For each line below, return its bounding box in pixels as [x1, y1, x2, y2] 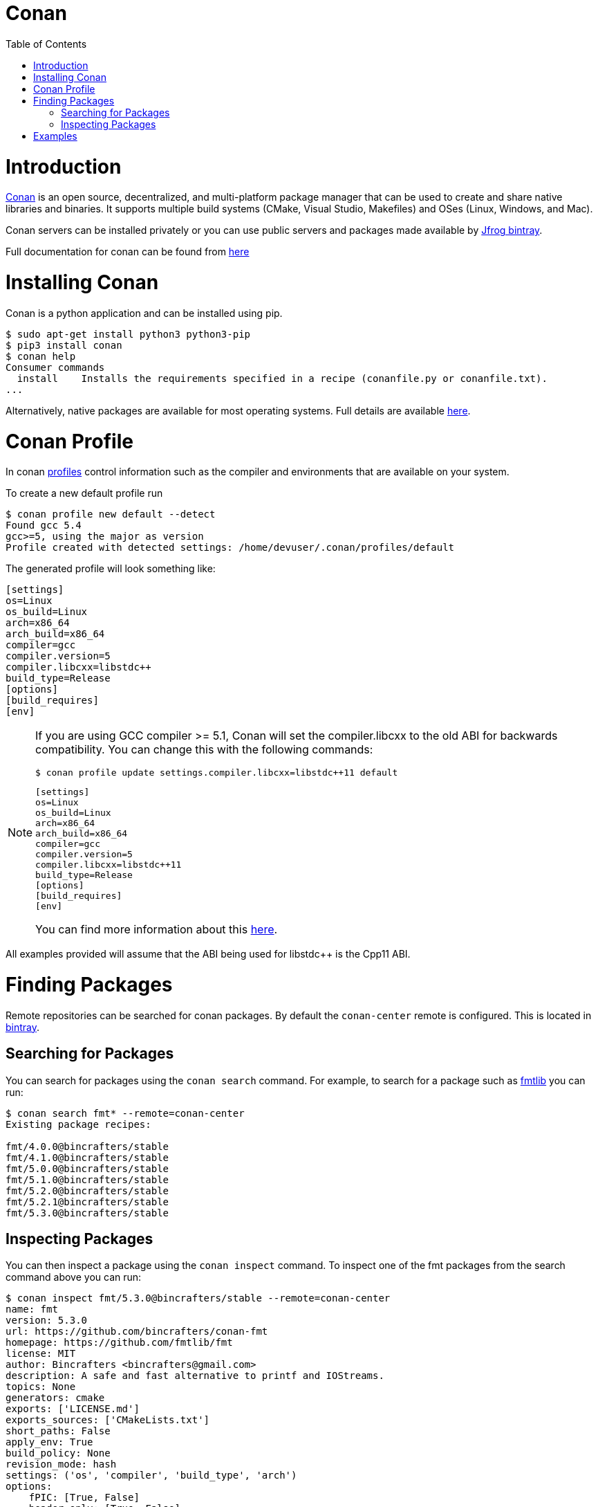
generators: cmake [6, 1392, 105, 1404]
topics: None [6, 1381, 76, 1393]
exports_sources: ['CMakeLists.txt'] [6, 1414, 210, 1426]
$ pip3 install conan [6, 339, 122, 351]
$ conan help [6, 350, 76, 362]
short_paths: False [6, 1425, 111, 1437]
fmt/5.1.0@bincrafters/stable [6, 1173, 169, 1185]
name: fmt [6, 1304, 58, 1315]
